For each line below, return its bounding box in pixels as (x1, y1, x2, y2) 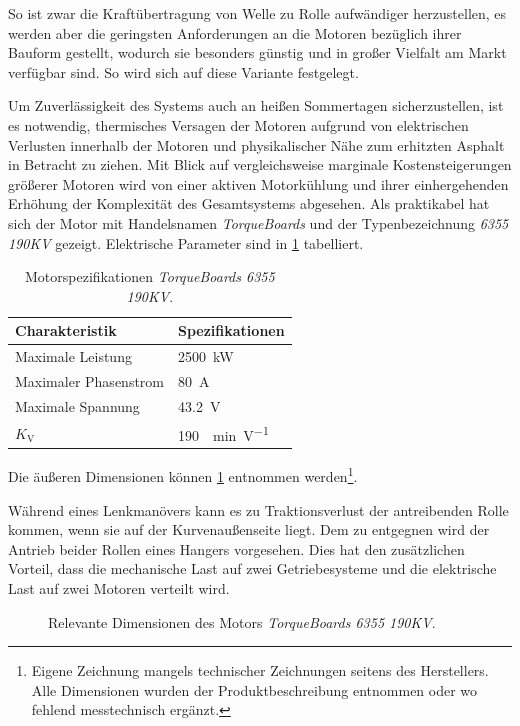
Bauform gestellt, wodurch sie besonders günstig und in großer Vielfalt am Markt (8, 42, 507, 63)
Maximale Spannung (15, 395, 140, 416)
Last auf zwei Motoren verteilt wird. (8, 578, 230, 599)
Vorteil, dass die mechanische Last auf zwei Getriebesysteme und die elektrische (8, 558, 497, 579)
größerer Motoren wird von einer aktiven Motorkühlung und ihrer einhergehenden (8, 173, 509, 194)
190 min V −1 (178, 421, 269, 445)
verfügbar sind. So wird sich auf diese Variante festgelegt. (8, 61, 359, 82)
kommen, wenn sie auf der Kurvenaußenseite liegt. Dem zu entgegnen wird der (8, 519, 490, 540)
